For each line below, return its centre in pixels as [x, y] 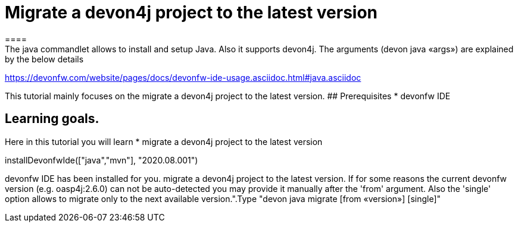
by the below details [44, 59]
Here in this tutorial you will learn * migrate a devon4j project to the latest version [164, 141]
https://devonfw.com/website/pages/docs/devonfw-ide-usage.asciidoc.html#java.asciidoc [183, 77]
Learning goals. [52, 119]
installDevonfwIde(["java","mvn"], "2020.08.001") [102, 160]
